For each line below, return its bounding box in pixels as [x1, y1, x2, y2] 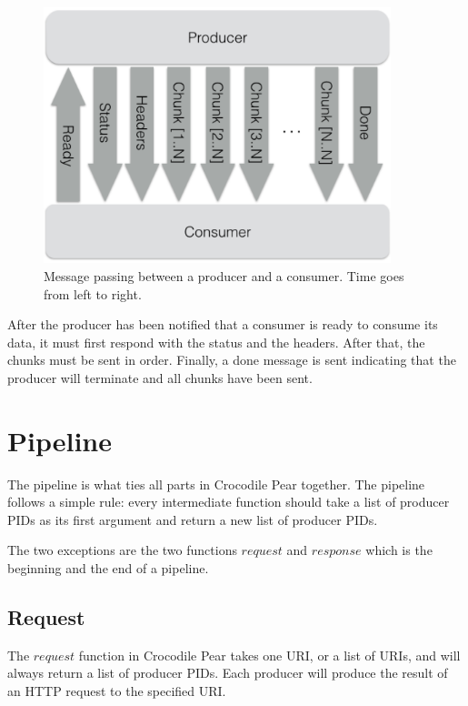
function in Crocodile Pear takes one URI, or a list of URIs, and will [78, 645, 461, 664]
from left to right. [44, 284, 142, 303]
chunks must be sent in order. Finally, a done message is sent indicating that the [7, 350, 456, 369]
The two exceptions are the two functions [7, 540, 237, 560]
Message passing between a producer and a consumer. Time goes [44, 266, 404, 285]
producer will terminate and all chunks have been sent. [7, 368, 313, 387]
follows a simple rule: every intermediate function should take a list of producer [7, 492, 450, 511]
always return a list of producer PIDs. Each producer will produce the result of [7, 663, 448, 682]
